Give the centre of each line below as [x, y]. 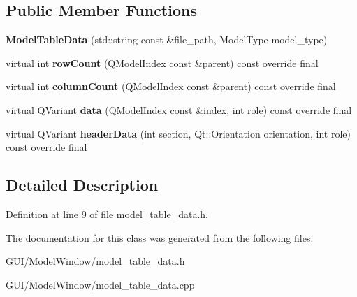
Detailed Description [82, 185]
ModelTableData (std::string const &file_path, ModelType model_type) [167, 39]
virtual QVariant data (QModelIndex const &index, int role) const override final [179, 109]
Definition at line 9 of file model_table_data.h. [107, 213]
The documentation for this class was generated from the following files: [160, 237]
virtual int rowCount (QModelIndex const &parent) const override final [162, 63]
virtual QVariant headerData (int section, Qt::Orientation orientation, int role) [178, 133]
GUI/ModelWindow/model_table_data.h [95, 261]
